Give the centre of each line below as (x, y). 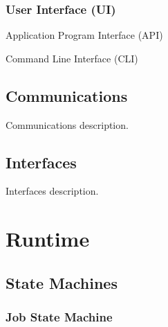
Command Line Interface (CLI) (72, 58)
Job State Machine (59, 317)
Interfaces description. (52, 191)
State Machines (62, 282)
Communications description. (67, 124)
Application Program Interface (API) (84, 35)
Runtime (48, 239)
